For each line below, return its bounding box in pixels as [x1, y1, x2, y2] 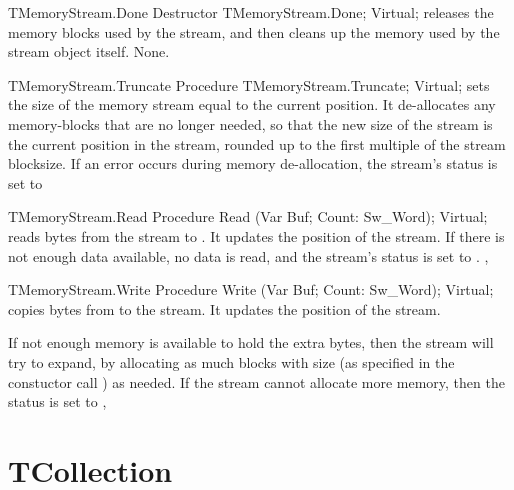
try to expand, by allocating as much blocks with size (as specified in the [8, 351, 455, 372]
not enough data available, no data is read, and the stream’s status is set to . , [8, 245, 489, 266]
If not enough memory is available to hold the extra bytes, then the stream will [8, 332, 494, 353]
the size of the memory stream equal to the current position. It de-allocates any [8, 94, 496, 115]
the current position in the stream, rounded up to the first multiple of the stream [8, 133, 506, 154]
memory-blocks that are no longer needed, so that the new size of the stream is [8, 113, 493, 134]
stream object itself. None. [8, 41, 170, 62]
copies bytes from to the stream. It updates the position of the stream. [8, 298, 441, 319]
